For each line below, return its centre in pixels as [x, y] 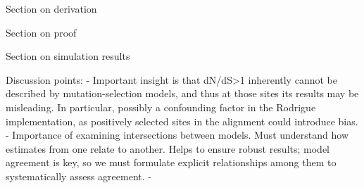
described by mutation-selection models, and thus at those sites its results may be [182, 93]
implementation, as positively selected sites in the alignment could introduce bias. [182, 121]
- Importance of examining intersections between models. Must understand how [177, 135]
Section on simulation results [68, 56]
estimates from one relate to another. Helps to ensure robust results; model [168, 148]
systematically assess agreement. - [79, 176]
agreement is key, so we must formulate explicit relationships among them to [171, 162]
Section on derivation [51, 8]
